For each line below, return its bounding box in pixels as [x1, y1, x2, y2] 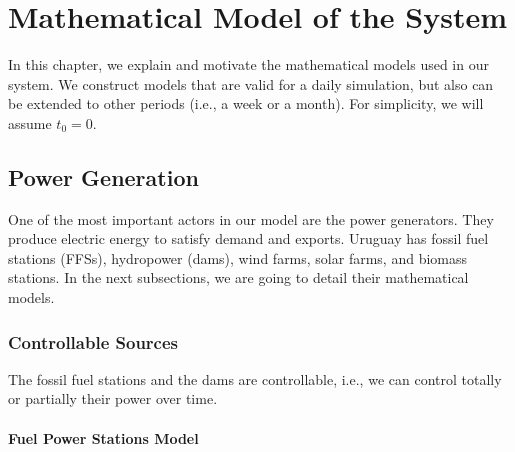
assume [8, 112, 52, 133]
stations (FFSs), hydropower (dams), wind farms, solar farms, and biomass [8, 247, 468, 268]
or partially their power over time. [8, 388, 218, 409]
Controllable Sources [8, 329, 179, 354]
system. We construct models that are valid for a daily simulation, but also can [8, 73, 494, 94]
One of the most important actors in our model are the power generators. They [8, 208, 494, 229]
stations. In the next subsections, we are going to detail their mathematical [8, 267, 469, 288]
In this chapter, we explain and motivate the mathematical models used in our [8, 54, 489, 75]
